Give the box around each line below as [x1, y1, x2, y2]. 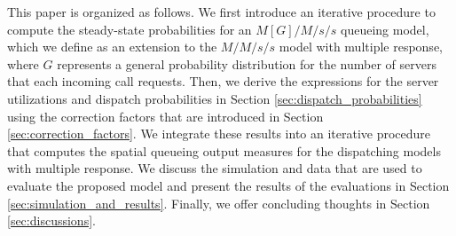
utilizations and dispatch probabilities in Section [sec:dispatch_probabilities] [7, 89, 422, 107]
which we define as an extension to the [7, 37, 217, 56]
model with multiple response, [279, 37, 443, 56]
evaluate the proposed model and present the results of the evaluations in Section [7, 176, 450, 194]
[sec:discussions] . [7, 211, 96, 230]
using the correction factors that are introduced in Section [7, 106, 324, 125]
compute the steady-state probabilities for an [7, 20, 252, 38]
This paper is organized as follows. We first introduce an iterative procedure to [7, 3, 436, 20]
